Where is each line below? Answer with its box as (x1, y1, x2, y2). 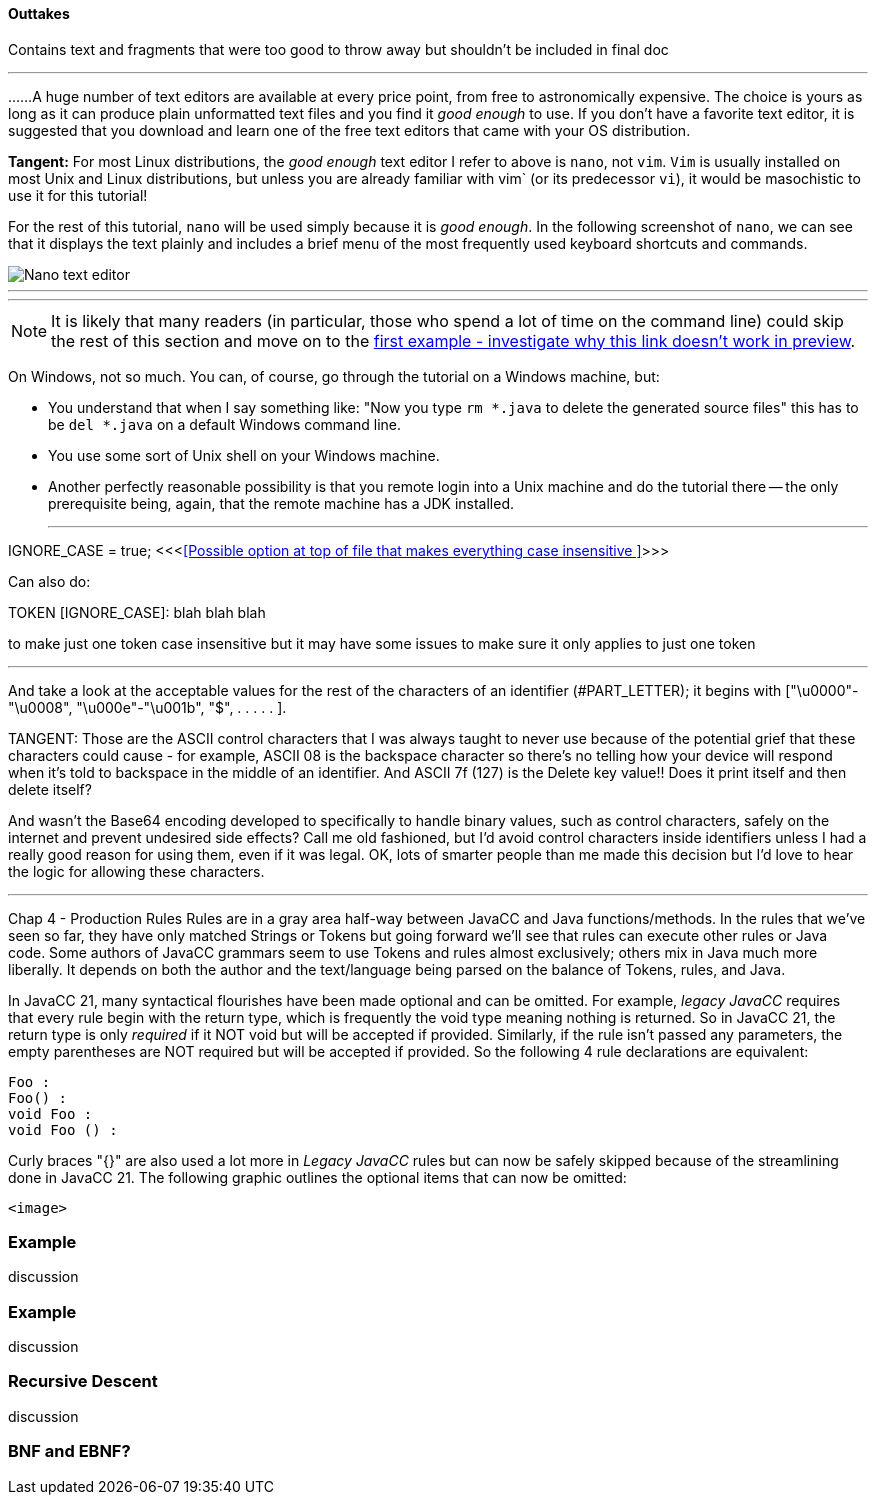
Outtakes (8, 5, 70, 22)
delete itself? (8, 780, 92, 798)
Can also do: (8, 572, 91, 590)
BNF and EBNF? (8, 1441, 131, 1462)
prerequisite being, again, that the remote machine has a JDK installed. (48, 494, 515, 512)
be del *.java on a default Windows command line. (48, 415, 402, 433)
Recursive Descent (8, 1371, 158, 1392)
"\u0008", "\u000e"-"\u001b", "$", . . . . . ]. (8, 698, 287, 716)
